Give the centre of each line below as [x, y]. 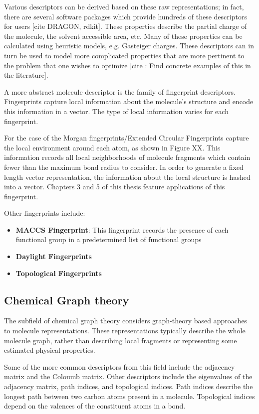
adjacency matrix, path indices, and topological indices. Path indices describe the [129, 386]
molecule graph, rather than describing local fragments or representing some [121, 340]
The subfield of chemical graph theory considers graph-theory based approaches [126, 321]
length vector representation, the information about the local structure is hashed [127, 177]
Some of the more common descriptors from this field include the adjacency [120, 366]
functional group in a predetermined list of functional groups [109, 239]
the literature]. [26, 75]
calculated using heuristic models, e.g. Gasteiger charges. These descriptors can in [129, 46]
